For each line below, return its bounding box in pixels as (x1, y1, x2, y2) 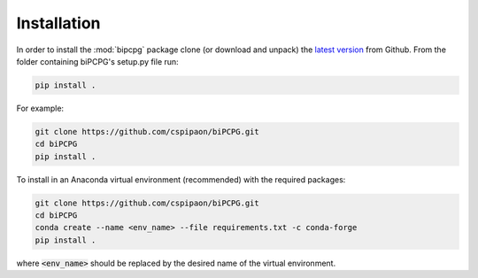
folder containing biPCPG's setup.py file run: (16, 56, 179, 66)
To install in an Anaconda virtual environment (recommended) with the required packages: (16, 174, 346, 185)
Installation (16, 13, 101, 33)
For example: (16, 103, 65, 113)
